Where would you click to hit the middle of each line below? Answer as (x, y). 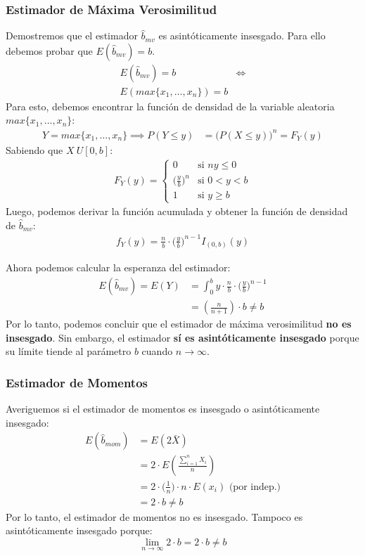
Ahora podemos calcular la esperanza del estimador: (118, 267)
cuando (157, 351)
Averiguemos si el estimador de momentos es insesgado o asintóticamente (163, 409)
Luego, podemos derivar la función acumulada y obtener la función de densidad (177, 211)
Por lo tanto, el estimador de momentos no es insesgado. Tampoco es (154, 516)
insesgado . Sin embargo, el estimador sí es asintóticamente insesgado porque (182, 337)
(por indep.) (255, 487)
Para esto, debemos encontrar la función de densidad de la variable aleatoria (170, 106)
